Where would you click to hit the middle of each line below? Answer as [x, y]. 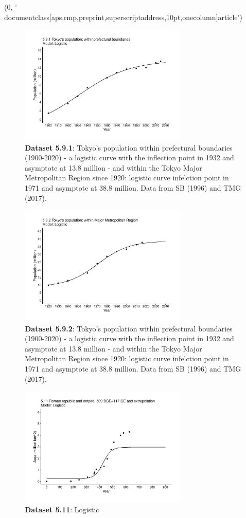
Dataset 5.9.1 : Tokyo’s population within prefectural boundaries [129, 147]
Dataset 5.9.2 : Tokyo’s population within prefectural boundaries [129, 328]
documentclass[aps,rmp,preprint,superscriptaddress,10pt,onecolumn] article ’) [123, 17]
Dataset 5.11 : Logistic [62, 509]
